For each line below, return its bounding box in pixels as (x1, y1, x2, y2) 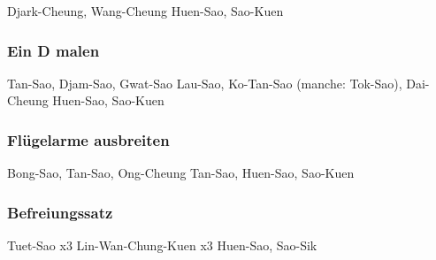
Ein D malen (7, 39, 100, 61)
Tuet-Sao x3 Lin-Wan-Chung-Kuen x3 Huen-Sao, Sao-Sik (7, 236, 317, 255)
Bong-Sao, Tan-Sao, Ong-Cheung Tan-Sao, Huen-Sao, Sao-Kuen (7, 164, 355, 182)
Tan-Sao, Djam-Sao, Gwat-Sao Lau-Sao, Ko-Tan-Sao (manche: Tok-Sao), (7, 73, 402, 92)
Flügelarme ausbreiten (7, 128, 170, 150)
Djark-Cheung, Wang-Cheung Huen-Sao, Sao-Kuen (7, 2, 284, 19)
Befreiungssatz (7, 201, 113, 223)
